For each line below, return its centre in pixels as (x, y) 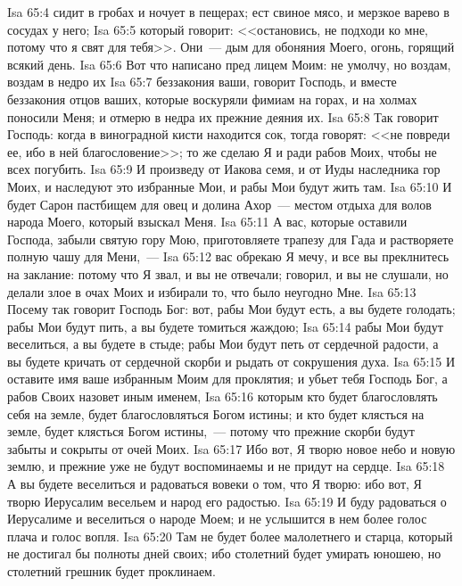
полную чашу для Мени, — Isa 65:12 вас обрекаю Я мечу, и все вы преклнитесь (228, 256)
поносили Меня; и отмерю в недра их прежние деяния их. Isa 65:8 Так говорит (223, 116)
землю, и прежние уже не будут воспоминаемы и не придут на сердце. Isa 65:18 (226, 466)
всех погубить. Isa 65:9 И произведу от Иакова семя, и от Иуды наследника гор (224, 169)
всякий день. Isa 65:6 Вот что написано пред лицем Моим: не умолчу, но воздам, (229, 64)
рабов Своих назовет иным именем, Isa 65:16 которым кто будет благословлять (223, 396)
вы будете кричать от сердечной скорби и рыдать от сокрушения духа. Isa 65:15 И (231, 361)
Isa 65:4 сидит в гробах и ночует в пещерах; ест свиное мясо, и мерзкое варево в (228, 12)
